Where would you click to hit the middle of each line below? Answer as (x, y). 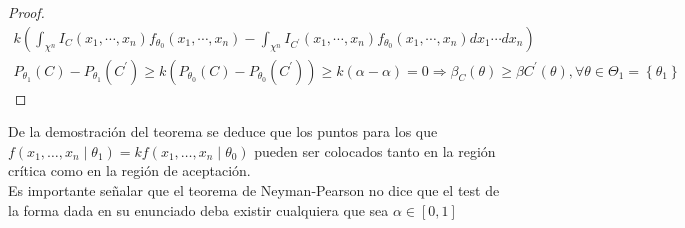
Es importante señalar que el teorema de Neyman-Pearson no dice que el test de (254, 190)
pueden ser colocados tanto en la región (375, 150)
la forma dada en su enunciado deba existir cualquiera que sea (198, 209)
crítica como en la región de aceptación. (129, 170)
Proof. (26, 12)
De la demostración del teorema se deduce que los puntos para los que (223, 131)
